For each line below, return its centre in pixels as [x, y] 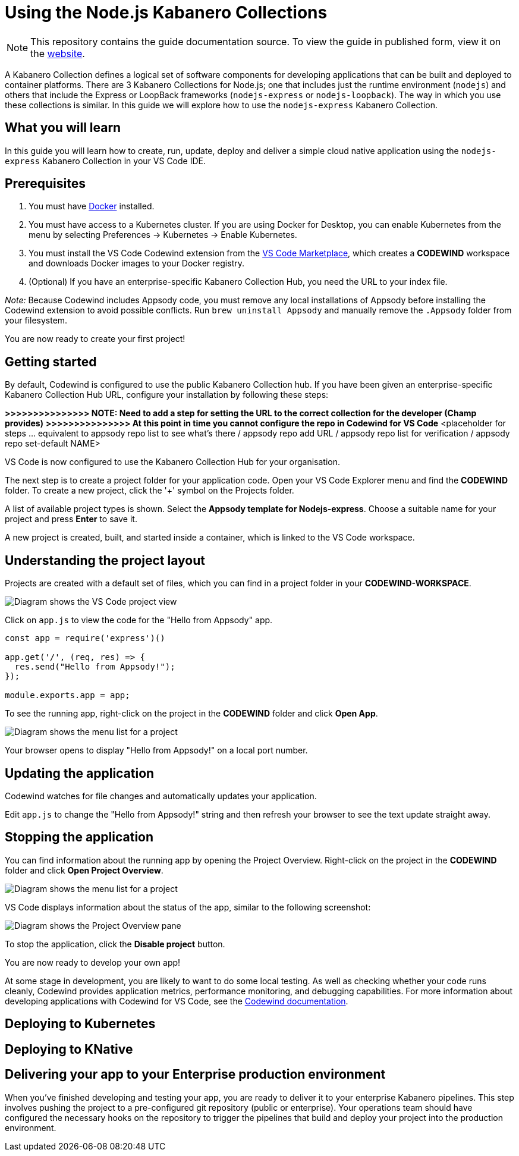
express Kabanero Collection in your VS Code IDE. [105, 161]
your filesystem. [36, 321]
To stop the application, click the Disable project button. [115, 944]
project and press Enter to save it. [71, 519]
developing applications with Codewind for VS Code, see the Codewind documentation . [177, 1001]
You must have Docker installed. [92, 206]
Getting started [51, 362]
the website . [58, 53]
